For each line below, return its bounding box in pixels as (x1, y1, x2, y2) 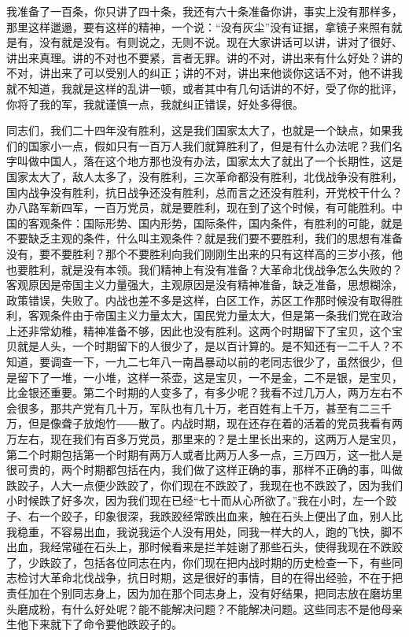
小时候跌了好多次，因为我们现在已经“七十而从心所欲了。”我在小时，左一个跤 (6, 492, 397, 509)
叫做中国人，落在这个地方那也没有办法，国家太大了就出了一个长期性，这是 (17, 153, 403, 169)
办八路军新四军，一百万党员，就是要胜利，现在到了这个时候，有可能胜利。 (6, 199, 392, 216)
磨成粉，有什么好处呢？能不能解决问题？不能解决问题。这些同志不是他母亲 (17, 600, 403, 617)
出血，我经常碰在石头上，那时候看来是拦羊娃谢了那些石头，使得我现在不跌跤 (6, 539, 403, 555)
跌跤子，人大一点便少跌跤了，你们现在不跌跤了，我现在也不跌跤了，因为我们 (6, 476, 403, 493)
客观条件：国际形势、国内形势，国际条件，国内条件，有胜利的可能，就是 (28, 214, 403, 231)
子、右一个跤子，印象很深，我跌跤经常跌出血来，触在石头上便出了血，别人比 (6, 508, 403, 524)
